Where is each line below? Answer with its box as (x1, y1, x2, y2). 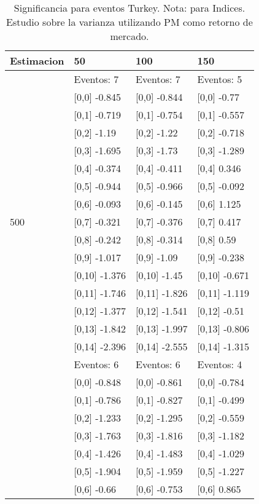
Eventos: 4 (197, 357, 242, 371)
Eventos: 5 (197, 72, 242, 86)
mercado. (110, 29, 149, 43)
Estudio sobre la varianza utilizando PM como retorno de (6, 15, 253, 29)
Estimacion (10, 53, 64, 68)
